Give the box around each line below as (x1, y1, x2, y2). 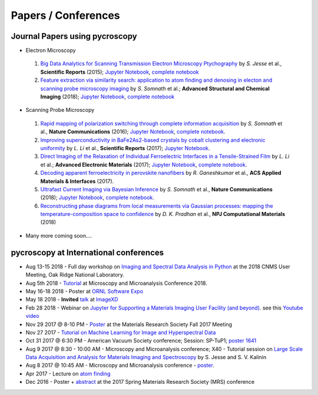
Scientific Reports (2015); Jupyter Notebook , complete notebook (40, 68, 200, 75)
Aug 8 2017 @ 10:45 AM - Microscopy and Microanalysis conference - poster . (25, 362, 214, 369)
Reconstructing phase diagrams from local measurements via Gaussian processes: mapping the (40, 202, 273, 209)
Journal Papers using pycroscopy (11, 31, 138, 41)
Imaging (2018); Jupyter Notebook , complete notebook (40, 93, 175, 100)
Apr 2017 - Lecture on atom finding (25, 370, 111, 377)
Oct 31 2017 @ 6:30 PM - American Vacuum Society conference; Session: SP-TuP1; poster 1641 (25, 337, 257, 344)
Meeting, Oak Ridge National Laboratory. (25, 271, 125, 278)
